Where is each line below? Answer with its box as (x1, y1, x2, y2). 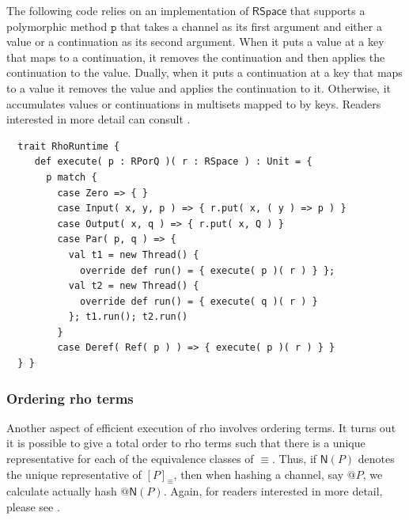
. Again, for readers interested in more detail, (163, 483, 383, 499)
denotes (358, 450, 395, 467)
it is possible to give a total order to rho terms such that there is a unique (6, 435, 365, 451)
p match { (46, 171, 97, 183)
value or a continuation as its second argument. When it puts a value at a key (6, 33, 384, 50)
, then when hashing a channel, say (173, 465, 344, 482)
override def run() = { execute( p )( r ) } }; (80, 264, 335, 276)
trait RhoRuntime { (17, 140, 120, 152)
